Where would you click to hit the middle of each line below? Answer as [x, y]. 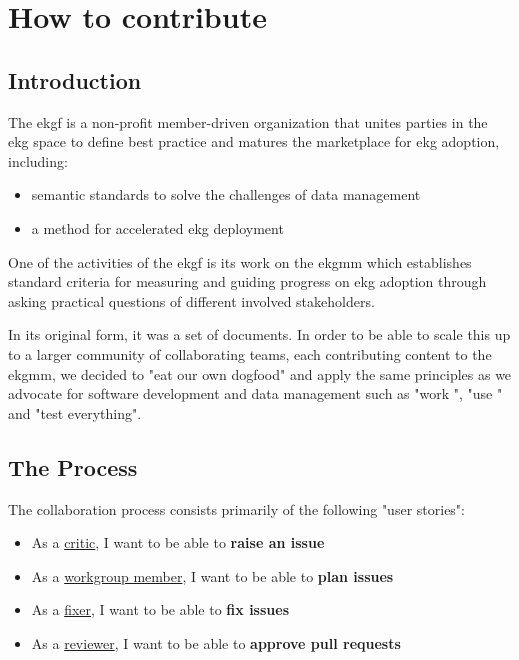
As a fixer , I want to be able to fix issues [160, 609]
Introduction [75, 79]
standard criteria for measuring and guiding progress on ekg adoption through [247, 281]
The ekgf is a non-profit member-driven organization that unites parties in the [248, 121]
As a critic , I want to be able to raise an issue [178, 542]
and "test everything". [75, 412]
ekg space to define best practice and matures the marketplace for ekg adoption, [254, 141]
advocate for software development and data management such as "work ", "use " [255, 393]
